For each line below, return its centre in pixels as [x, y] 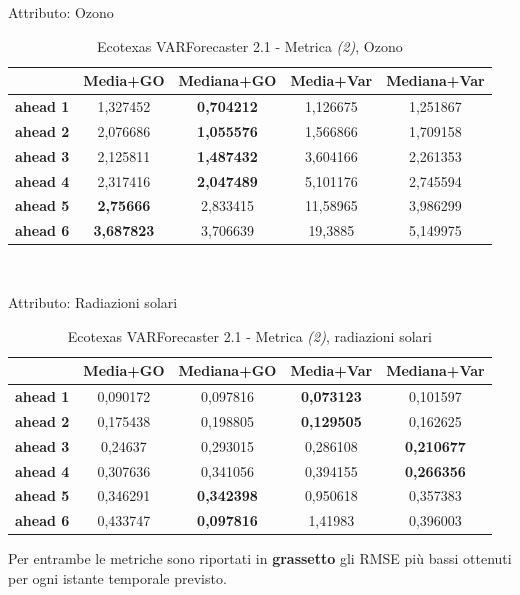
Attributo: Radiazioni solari [93, 301]
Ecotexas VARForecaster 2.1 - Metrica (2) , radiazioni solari [249, 335]
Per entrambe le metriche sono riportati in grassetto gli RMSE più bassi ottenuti [260, 558]
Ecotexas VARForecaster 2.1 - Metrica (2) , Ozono [250, 45]
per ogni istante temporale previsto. [117, 577]
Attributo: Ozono [61, 12]
